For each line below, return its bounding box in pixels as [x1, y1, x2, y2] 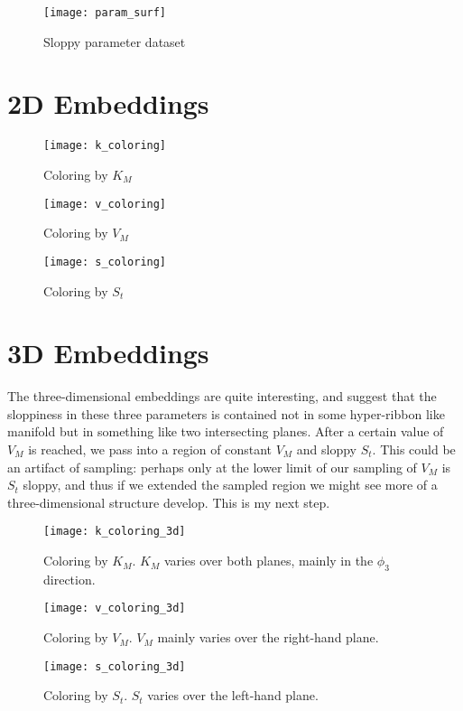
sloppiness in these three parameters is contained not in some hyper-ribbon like [7, 404, 445, 423]
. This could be [372, 440, 456, 459]
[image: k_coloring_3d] [43, 525, 186, 538]
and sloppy [296, 440, 357, 459]
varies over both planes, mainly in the [163, 551, 374, 570]
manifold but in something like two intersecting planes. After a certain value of [7, 422, 444, 441]
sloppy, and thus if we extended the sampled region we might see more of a [23, 475, 438, 494]
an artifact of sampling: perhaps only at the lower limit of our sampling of [7, 457, 417, 476]
